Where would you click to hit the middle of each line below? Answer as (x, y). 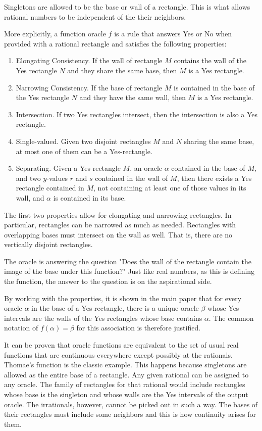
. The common (231, 318)
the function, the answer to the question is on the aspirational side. (108, 281)
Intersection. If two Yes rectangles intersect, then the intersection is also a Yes (137, 114)
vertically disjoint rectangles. (48, 244)
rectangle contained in (50, 188)
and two (28, 178)
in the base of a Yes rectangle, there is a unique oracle (115, 308)
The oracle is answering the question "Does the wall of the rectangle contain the (128, 261)
